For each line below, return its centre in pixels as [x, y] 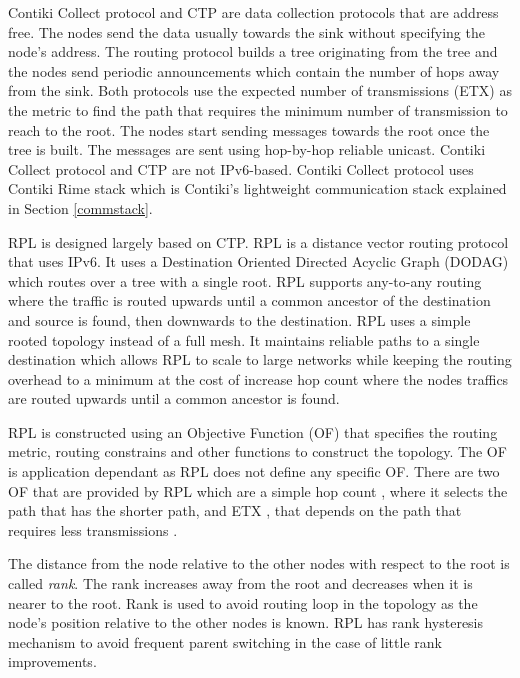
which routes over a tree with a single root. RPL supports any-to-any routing [245, 280]
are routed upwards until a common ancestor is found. [174, 398]
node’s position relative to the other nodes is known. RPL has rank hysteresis [246, 622]
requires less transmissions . [93, 529]
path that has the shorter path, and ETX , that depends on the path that [235, 510]
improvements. [52, 661]
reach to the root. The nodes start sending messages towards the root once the [249, 129]
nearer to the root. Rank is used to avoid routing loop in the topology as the [243, 602]
